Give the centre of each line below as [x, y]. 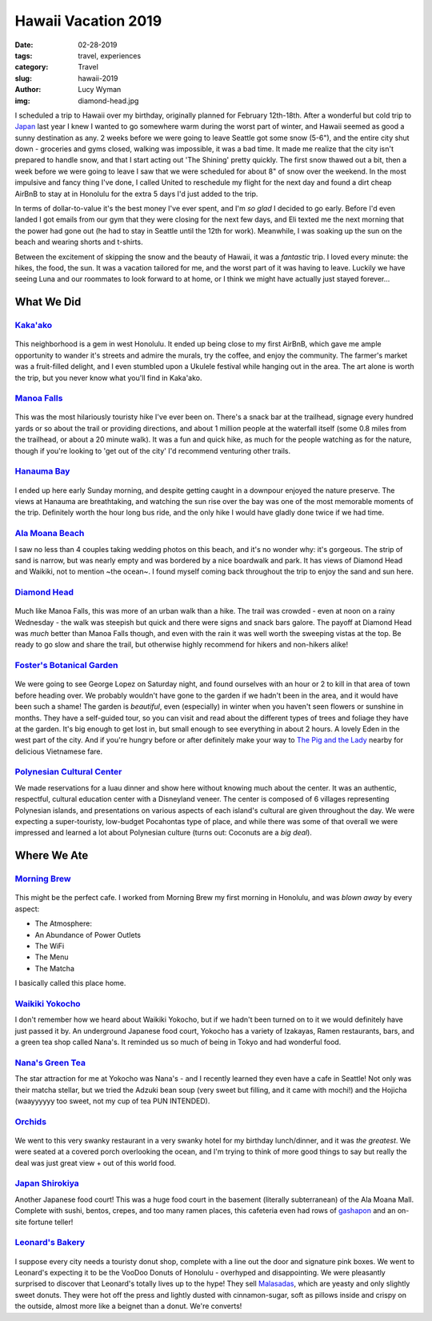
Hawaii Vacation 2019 [88, 21]
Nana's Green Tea [50, 1063]
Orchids [31, 1122]
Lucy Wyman [100, 90]
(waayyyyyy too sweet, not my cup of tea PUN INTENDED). [112, 1101]
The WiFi [50, 946]
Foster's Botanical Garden [66, 666]
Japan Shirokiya [47, 1183]
